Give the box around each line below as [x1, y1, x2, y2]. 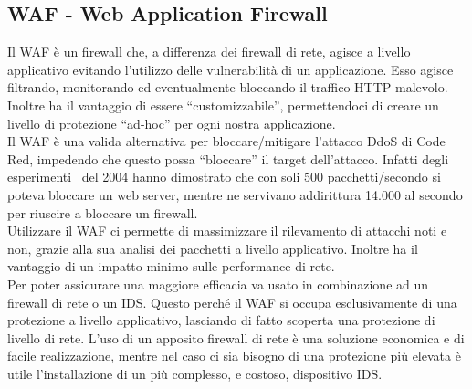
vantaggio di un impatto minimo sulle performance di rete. [7, 257, 335, 276]
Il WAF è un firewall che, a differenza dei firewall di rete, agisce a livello [7, 42, 411, 61]
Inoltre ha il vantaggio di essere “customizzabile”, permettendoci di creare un [7, 95, 439, 114]
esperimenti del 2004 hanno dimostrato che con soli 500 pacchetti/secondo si [7, 167, 441, 186]
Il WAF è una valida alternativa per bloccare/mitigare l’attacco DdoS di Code [7, 131, 446, 151]
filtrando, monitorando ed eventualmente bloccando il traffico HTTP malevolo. [7, 78, 448, 97]
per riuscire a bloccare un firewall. [7, 203, 198, 222]
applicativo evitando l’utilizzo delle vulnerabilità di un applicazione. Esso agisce [7, 59, 454, 79]
